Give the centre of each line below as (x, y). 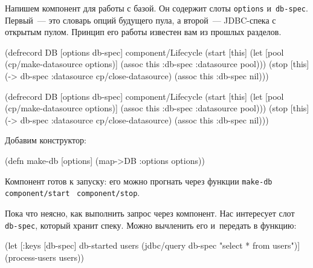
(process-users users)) (44, 257)
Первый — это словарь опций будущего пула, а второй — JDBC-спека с (140, 20)
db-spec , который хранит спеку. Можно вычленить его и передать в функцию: (151, 225)
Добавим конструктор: (46, 140)
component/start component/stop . (73, 193)
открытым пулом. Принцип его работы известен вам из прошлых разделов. (143, 32)
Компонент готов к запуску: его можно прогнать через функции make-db (139, 181)
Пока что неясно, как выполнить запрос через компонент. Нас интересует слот (150, 213)
